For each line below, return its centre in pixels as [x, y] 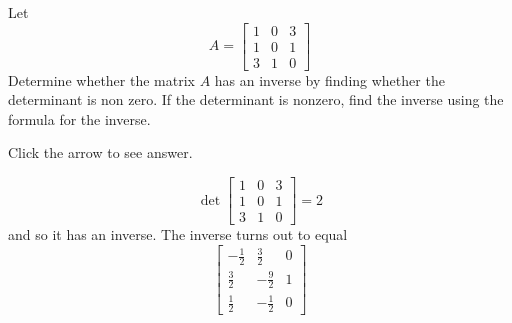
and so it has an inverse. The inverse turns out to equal [178, 234]
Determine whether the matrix [101, 79]
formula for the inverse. [79, 118]
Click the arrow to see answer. [100, 152]
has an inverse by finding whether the [329, 79]
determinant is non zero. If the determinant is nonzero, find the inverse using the [256, 99]
